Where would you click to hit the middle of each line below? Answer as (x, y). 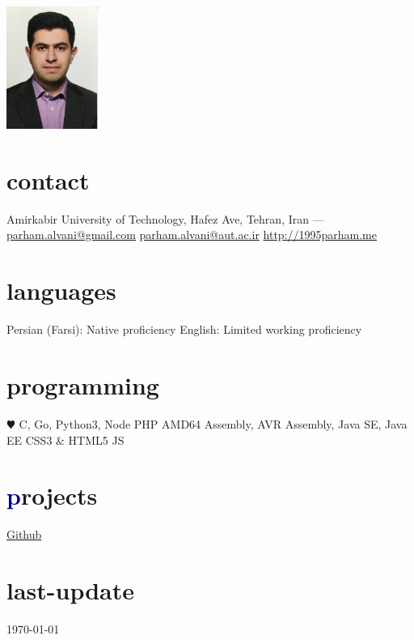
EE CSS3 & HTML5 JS (65, 439)
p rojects (52, 495)
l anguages (61, 290)
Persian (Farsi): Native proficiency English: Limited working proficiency (184, 329)
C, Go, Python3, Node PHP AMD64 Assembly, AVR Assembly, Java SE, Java (213, 423)
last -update (71, 590)
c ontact (48, 179)
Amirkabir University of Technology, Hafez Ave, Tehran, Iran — (165, 218)
